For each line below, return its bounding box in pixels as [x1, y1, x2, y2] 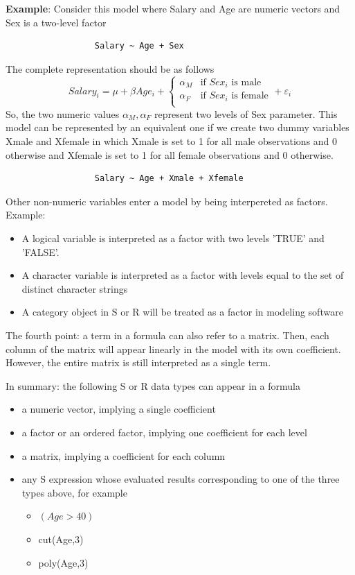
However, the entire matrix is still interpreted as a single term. [6, 355, 271, 370]
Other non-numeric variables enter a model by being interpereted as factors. [6, 194, 328, 208]
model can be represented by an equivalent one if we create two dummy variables [6, 120, 349, 135]
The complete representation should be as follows [6, 61, 215, 76]
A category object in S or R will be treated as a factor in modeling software [21, 304, 343, 319]
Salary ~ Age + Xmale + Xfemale [94, 173, 244, 184]
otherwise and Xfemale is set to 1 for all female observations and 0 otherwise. [6, 147, 334, 162]
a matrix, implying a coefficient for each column [21, 448, 226, 463]
